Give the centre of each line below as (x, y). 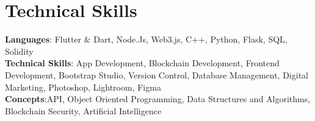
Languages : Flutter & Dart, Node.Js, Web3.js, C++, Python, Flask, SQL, (146, 39)
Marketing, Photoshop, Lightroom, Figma (83, 87)
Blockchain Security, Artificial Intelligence (83, 110)
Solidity (19, 51)
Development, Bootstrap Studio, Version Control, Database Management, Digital (157, 74)
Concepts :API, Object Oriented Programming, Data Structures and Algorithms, (158, 99)
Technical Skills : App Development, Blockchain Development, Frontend (142, 63)
